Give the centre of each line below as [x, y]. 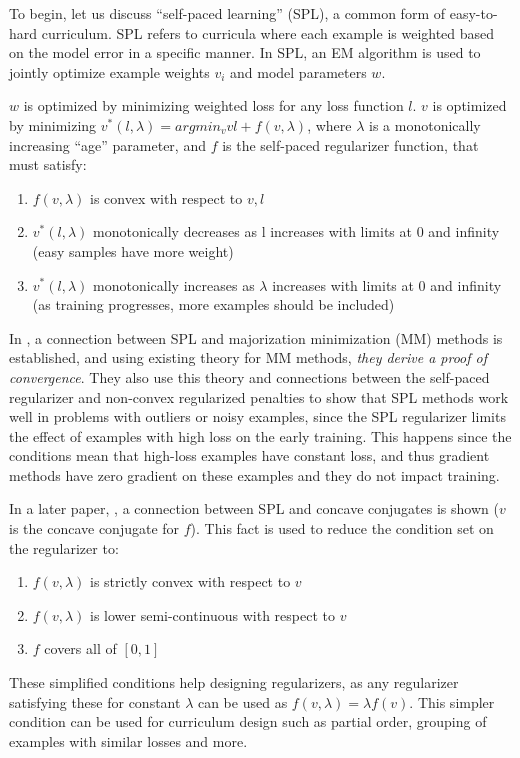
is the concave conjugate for [94, 528]
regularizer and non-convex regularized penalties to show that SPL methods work [259, 396]
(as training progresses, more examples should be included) [213, 304]
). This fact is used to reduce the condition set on [342, 528]
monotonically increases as [174, 284]
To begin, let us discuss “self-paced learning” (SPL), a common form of [227, 13]
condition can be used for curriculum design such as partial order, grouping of [248, 721]
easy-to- [473, 13]
